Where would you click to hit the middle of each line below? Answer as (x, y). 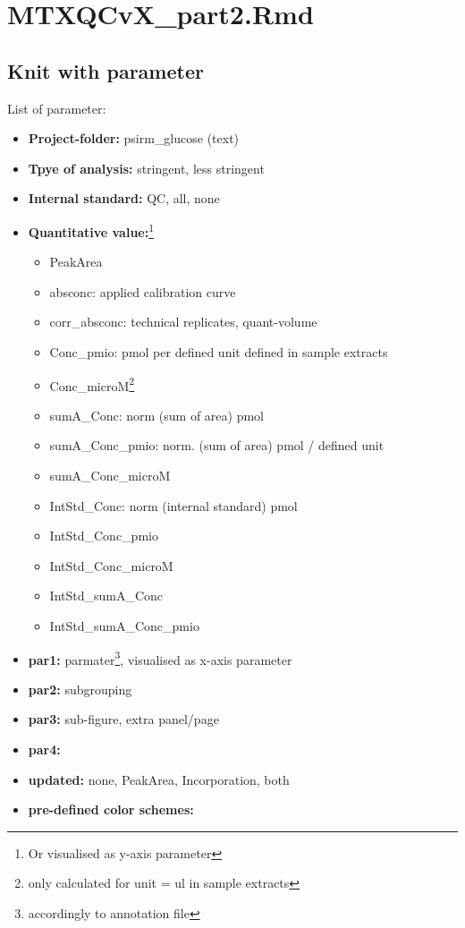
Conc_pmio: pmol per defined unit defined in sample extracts (219, 351)
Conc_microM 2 (92, 384)
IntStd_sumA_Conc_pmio (124, 625)
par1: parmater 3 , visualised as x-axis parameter (160, 658)
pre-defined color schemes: (111, 809)
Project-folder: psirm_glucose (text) (134, 138)
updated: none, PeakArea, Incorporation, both (159, 779)
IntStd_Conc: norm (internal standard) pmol (173, 505)
